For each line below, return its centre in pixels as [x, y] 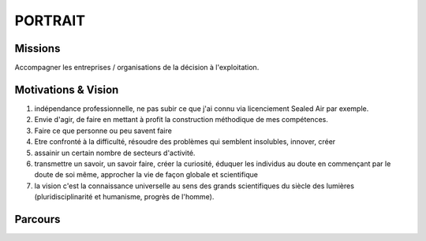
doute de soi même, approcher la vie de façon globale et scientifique [146, 175]
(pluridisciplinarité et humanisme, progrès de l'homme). [124, 197]
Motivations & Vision [67, 89]
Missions [37, 48]
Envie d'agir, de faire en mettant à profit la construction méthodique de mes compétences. [181, 120]
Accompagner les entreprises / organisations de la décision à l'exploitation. [137, 68]
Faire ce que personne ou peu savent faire [103, 131]
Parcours [37, 219]
